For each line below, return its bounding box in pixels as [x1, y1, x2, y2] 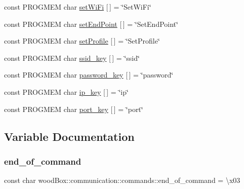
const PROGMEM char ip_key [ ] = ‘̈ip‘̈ [4, 86, 129, 97]
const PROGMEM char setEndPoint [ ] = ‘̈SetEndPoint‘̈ [4, 18, 178, 29]
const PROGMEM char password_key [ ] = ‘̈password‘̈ [4, 69, 174, 80]
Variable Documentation [4, 128, 135, 144]
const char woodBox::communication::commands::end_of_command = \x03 [4, 175, 240, 185]
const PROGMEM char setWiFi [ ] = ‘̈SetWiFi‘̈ [4, 2, 151, 12]
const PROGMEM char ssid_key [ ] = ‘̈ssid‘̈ [4, 52, 140, 63]
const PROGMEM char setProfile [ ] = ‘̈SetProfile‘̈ [4, 35, 160, 46]
